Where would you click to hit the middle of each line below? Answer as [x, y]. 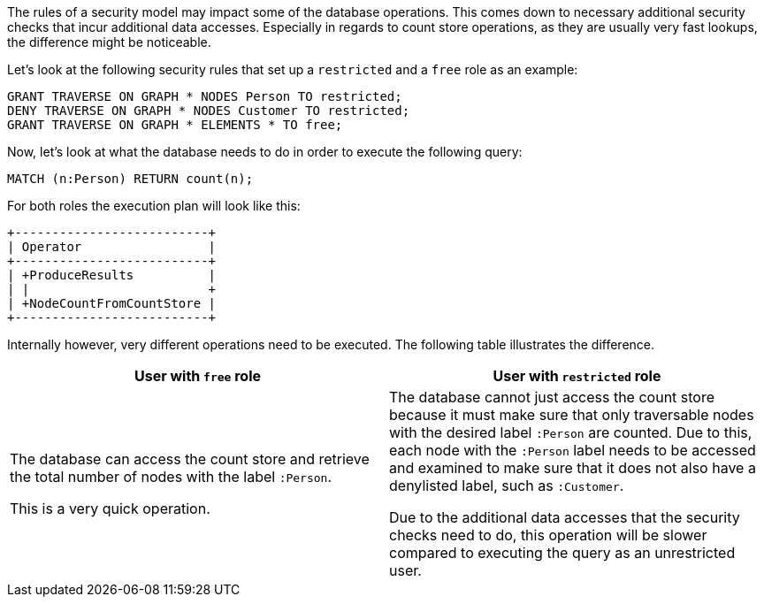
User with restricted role [577, 376]
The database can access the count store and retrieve [190, 459]
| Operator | [112, 247]
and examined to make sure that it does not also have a [573, 468]
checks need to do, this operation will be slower [548, 535]
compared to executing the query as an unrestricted [562, 553]
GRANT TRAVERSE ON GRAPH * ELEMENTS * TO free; [175, 125]
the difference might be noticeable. [109, 42]
